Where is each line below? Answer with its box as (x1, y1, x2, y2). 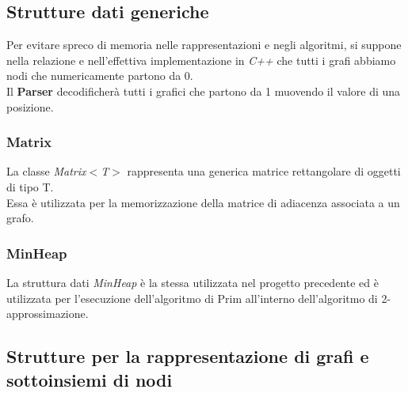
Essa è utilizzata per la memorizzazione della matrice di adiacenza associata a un (6, 194, 400, 210)
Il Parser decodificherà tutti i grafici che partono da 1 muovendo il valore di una (6, 82, 401, 99)
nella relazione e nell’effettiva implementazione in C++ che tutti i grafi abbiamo (6, 51, 396, 68)
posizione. (6, 98, 54, 115)
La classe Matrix (6, 163, 86, 179)
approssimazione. (6, 305, 89, 322)
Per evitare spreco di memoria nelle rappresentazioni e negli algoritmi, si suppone (6, 36, 402, 53)
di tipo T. (6, 178, 54, 195)
